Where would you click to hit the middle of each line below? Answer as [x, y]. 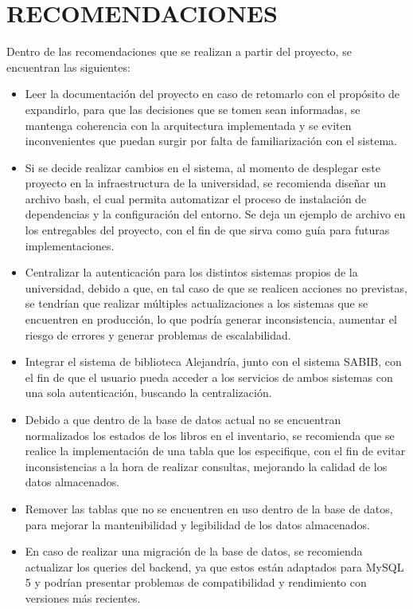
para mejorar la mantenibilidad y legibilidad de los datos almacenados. [198, 524]
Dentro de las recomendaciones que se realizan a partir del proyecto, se [179, 51]
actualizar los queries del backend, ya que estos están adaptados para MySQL [214, 566]
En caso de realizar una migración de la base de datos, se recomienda [194, 551]
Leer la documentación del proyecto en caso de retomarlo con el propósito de [212, 94]
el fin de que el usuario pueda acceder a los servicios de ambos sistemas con [209, 377]
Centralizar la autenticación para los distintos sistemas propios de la [191, 272]
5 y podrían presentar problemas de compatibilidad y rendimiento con [196, 582]
